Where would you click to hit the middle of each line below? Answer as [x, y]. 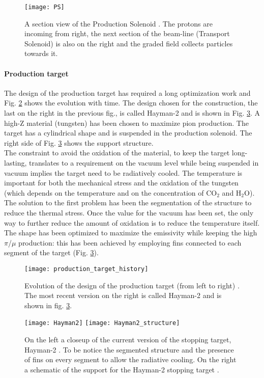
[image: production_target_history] [86, 269]
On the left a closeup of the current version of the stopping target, [128, 340]
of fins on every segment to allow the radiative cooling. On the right [130, 359]
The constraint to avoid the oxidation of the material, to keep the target [117, 153]
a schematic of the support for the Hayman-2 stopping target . [122, 369]
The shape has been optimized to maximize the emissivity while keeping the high [131, 233]
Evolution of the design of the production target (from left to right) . [132, 285]
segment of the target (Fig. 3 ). [51, 252]
